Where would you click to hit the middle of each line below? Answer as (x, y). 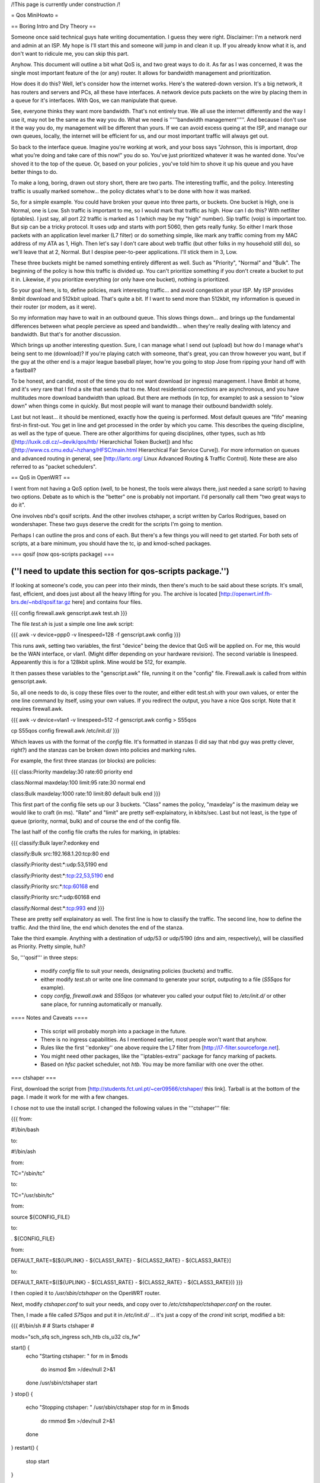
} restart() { (25, 1448)
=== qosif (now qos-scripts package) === (63, 554)
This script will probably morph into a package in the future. (113, 1031)
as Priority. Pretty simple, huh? (48, 947)
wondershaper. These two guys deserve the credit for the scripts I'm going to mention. (117, 524)
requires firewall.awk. (37, 709)
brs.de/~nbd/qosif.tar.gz (41, 602)
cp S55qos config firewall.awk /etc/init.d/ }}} (65, 731)
